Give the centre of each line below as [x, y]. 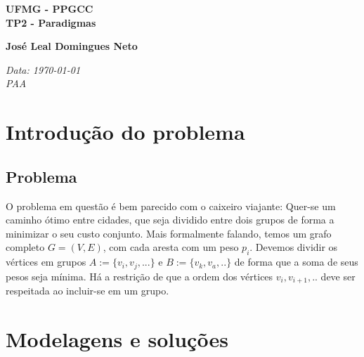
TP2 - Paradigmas [51, 22]
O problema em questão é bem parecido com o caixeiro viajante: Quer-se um [171, 206]
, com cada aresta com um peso [171, 247]
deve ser [338, 276]
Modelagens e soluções [117, 338]
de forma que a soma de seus [296, 262]
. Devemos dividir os [294, 247]
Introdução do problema [125, 132]
